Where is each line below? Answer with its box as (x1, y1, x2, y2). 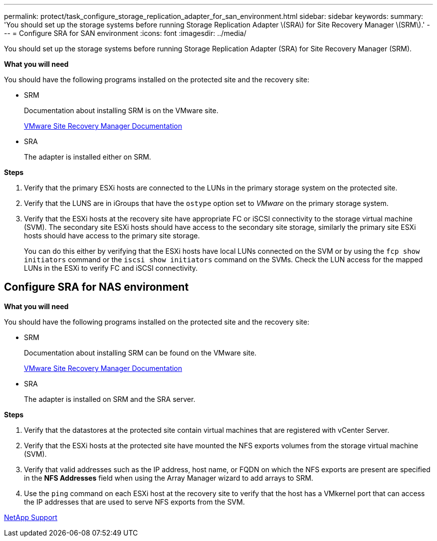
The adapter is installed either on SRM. (24, 153, 151, 161)
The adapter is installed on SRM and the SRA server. (24, 394, 196, 403)
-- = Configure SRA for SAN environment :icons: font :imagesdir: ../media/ (4, 29, 246, 37)
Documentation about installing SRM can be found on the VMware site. (24, 348, 257, 357)
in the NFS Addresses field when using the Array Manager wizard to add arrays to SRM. (24, 473, 313, 482)
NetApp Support (4, 513, 57, 522)
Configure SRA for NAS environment (4, 281, 189, 294)
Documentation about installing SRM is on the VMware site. (24, 106, 218, 115)
